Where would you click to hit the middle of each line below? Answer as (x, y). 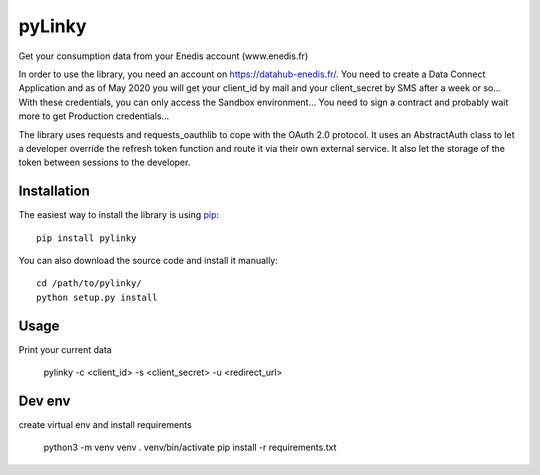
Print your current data (65, 349)
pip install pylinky (86, 238)
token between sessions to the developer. (104, 162)
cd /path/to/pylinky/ (89, 283)
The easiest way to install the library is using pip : (119, 215)
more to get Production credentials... (94, 116)
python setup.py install (97, 297)
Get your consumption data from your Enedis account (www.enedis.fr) (163, 56)
